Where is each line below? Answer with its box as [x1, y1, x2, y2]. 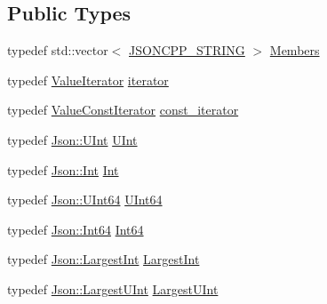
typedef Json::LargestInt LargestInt [7, 250, 200, 268]
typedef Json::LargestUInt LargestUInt [7, 279, 219, 298]
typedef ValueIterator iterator [7, 70, 169, 89]
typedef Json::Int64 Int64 [7, 220, 144, 238]
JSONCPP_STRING [129, 41, 245, 60]
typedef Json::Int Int [7, 160, 119, 179]
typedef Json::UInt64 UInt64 [7, 190, 163, 209]
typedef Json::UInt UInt [7, 130, 138, 148]
